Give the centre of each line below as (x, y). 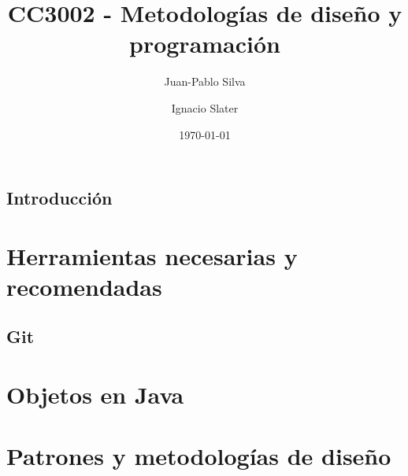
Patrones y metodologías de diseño (199, 456)
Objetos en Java (95, 395)
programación (205, 44)
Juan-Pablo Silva (205, 81)
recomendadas (84, 286)
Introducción (59, 198)
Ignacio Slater (205, 107)
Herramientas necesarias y (152, 255)
